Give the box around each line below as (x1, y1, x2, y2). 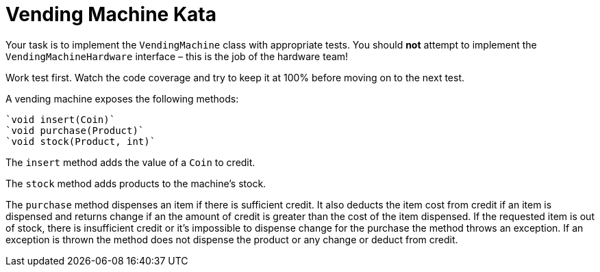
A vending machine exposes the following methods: (5, 92, 239, 105)
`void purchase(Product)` (5, 124, 145, 136)
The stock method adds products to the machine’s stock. (5, 177, 266, 189)
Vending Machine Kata (5, 3, 216, 26)
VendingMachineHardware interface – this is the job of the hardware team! (5, 50, 349, 62)
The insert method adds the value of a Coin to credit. (5, 156, 255, 168)
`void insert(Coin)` (5, 113, 116, 125)
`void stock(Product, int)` (5, 135, 156, 147)
